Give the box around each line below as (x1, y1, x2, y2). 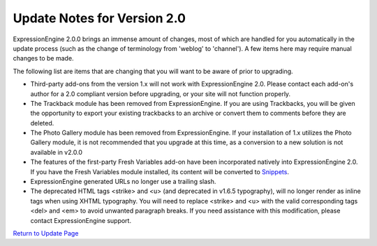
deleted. (30, 118, 54, 127)
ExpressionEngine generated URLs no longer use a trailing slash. (30, 178, 216, 186)
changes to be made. (13, 54, 74, 63)
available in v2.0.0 (30, 148, 83, 156)
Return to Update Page (13, 229, 79, 237)
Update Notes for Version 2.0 (13, 10, 186, 26)
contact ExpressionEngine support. (30, 216, 132, 224)
